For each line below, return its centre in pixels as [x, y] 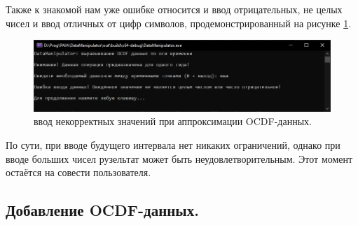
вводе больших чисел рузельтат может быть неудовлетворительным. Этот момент [179, 158]
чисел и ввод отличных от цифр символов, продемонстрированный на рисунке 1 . [179, 23]
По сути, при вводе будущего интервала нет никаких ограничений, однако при [173, 144]
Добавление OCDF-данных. [102, 210]
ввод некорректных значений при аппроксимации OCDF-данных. [173, 121]
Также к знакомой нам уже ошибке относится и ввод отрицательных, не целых [174, 9]
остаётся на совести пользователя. [78, 172]
